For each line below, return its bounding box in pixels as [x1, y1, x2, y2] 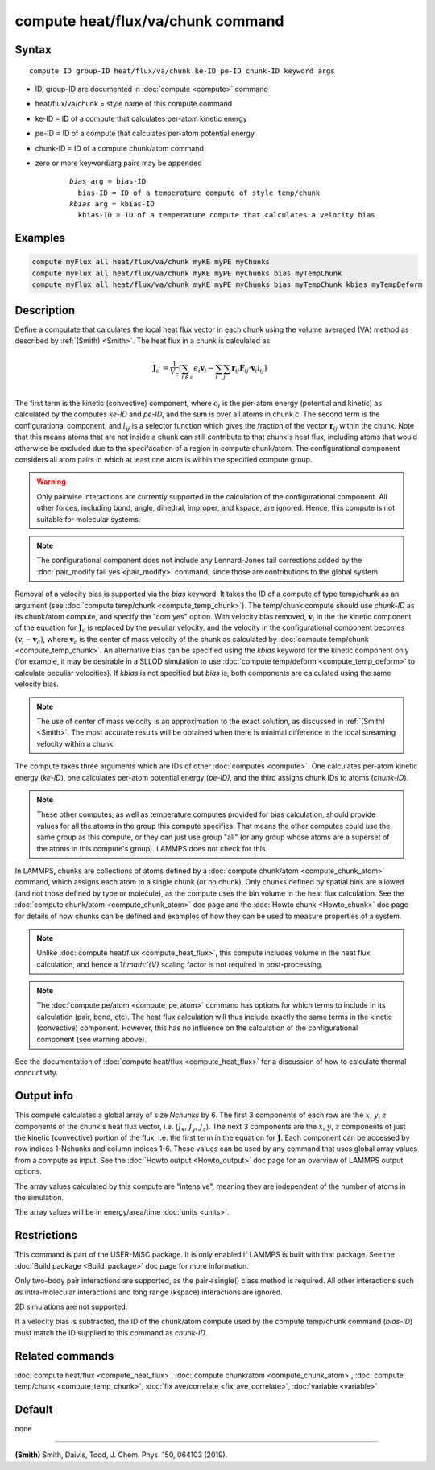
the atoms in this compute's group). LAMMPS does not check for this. [36, 843, 268, 853]
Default [14, 1402, 53, 1416]
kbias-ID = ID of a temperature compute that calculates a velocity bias [77, 210, 375, 220]
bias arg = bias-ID [69, 177, 147, 186]
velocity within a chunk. [36, 739, 116, 748]
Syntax [14, 43, 52, 56]
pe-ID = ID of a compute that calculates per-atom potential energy [35, 129, 255, 139]
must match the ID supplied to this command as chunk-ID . [14, 1327, 208, 1337]
